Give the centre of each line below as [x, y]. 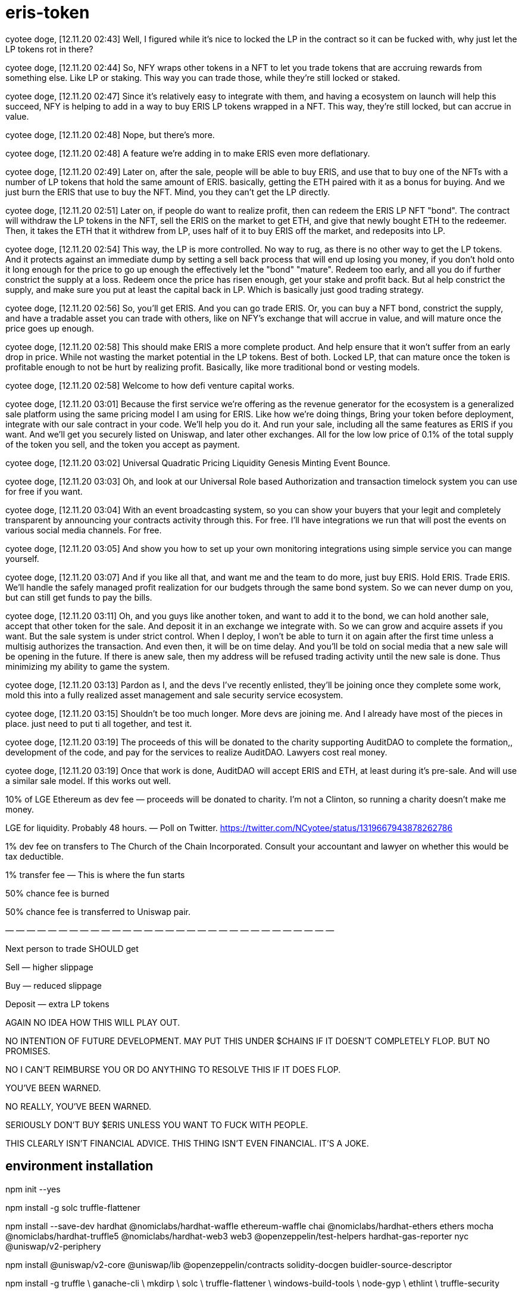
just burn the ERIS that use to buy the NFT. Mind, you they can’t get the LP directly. [168, 192]
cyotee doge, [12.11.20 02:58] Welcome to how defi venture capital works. [150, 385]
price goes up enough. [50, 328]
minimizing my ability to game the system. [88, 666]
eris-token [48, 13]
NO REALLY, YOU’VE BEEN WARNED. [79, 1106]
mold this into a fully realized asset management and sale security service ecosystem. [174, 695]
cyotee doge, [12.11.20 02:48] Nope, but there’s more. [110, 135]
